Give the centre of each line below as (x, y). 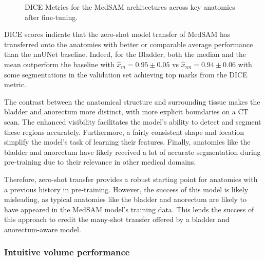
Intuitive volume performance (67, 252)
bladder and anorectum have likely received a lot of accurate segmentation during (132, 152)
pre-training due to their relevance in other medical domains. (100, 162)
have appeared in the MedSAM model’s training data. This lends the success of (129, 209)
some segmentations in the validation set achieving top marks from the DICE (126, 74)
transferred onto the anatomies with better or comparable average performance (129, 44)
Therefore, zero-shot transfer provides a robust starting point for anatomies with (131, 179)
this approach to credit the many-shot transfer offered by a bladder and (117, 219)
